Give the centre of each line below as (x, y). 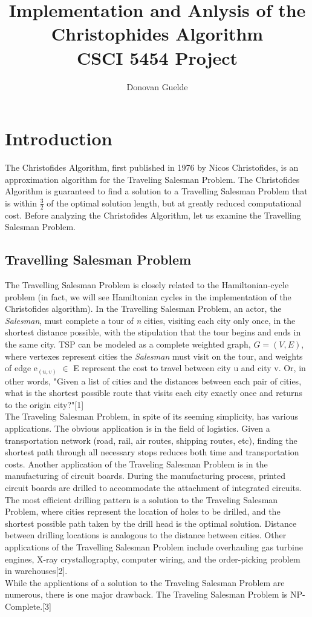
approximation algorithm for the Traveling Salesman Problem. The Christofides (152, 179)
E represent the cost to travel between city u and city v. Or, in (190, 368)
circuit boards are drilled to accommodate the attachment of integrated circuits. (153, 488)
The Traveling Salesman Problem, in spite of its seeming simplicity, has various (151, 416)
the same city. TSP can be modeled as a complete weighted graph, (128, 344)
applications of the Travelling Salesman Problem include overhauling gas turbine (154, 547)
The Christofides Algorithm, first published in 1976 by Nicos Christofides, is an (152, 167)
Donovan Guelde (157, 86)
